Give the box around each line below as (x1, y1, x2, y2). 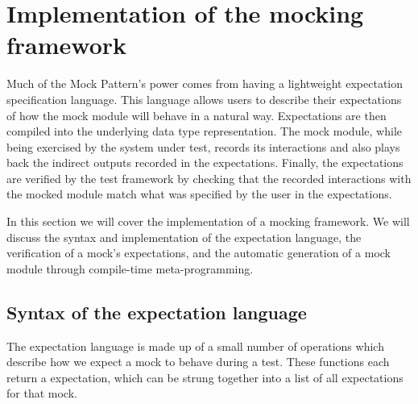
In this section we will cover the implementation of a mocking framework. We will (6, 213, 410, 230)
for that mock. (6, 385, 77, 402)
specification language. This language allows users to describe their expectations (6, 90, 402, 107)
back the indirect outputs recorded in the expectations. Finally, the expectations (6, 154, 404, 171)
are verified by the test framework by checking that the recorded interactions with (6, 169, 412, 186)
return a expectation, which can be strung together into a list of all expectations (6, 369, 404, 385)
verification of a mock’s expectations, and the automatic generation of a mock (6, 244, 391, 261)
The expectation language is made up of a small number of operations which (6, 337, 384, 354)
